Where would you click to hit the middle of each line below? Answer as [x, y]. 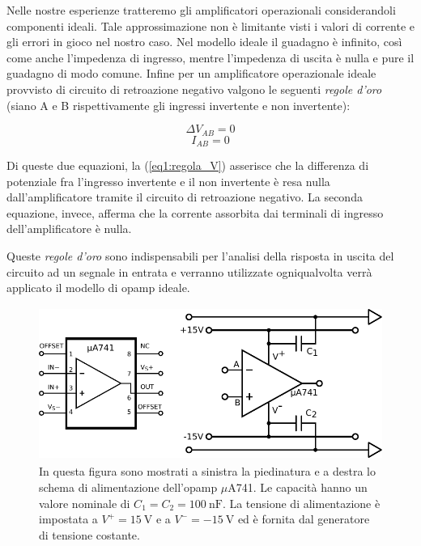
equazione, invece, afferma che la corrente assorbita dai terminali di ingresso [195, 212]
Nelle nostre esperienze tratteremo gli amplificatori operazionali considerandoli [201, 10]
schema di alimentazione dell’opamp [128, 487]
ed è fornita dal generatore [304, 519]
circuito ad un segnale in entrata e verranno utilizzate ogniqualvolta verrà [189, 271]
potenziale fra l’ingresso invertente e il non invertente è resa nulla [168, 181]
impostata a [68, 519]
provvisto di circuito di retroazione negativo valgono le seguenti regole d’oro [194, 89]
